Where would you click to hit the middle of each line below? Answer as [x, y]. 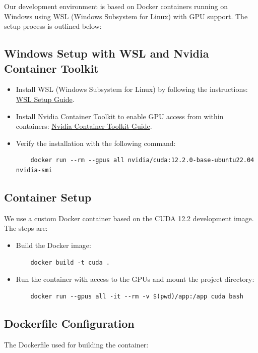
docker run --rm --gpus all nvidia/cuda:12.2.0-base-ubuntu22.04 [142, 160]
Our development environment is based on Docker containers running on [116, 6]
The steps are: [26, 228]
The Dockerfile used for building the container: [76, 344]
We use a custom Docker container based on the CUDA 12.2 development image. [129, 218]
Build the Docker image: [53, 245]
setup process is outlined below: [53, 26]
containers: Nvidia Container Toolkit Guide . [84, 126]
